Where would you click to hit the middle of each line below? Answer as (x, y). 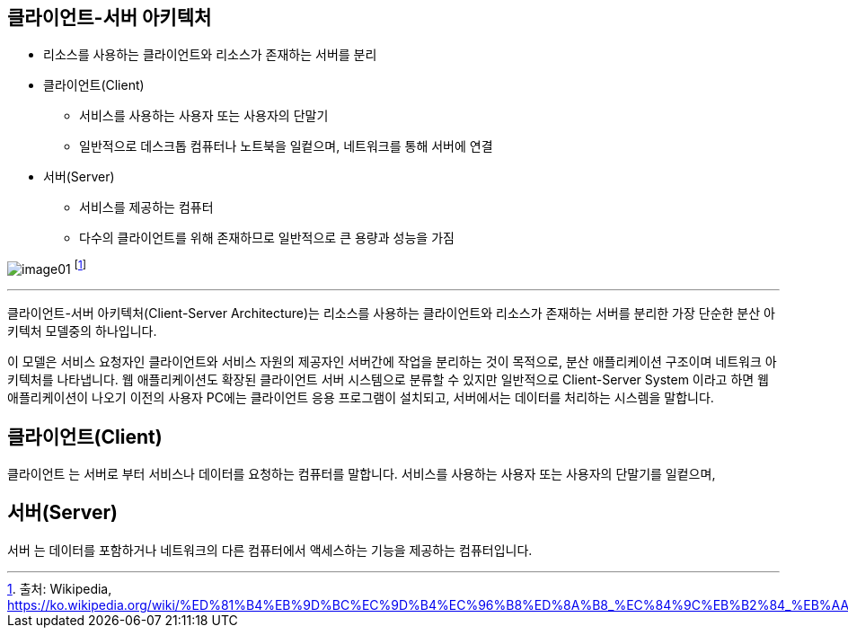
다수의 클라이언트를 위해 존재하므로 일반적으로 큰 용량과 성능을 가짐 (267, 238)
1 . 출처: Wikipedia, (60, 588)
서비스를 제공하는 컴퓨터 (146, 207)
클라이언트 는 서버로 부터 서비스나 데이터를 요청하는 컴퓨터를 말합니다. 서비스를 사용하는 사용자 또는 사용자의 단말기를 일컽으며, (362, 473)
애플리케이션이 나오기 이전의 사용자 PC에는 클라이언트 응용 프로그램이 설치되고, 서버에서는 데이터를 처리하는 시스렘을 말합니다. (361, 398)
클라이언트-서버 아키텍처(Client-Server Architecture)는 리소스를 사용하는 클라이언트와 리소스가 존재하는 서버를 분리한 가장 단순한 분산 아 (391, 313)
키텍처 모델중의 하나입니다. (82, 331)
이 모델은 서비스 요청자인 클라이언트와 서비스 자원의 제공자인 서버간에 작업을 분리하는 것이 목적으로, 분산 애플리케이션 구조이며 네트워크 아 (392, 362)
